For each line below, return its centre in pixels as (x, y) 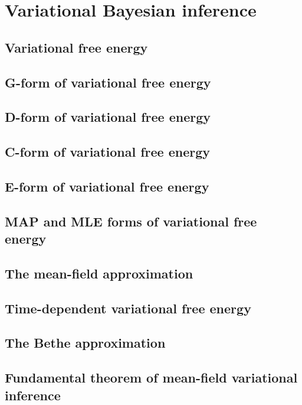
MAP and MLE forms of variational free (131, 221)
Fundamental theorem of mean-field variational (151, 378)
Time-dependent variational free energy (128, 308)
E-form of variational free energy (107, 186)
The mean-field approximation (99, 273)
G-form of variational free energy (108, 82)
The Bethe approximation (85, 343)
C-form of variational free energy (107, 152)
